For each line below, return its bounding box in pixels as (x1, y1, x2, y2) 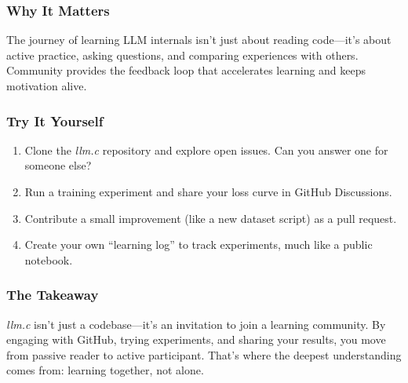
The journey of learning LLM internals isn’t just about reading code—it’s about (6, 31, 392, 48)
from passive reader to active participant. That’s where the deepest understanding (6, 346, 402, 363)
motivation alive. (6, 78, 87, 93)
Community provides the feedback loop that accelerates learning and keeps (6, 62, 366, 78)
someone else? (24, 157, 92, 173)
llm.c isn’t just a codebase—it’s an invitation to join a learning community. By (6, 316, 386, 332)
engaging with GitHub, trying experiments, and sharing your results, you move (6, 331, 386, 348)
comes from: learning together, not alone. (6, 362, 204, 378)
